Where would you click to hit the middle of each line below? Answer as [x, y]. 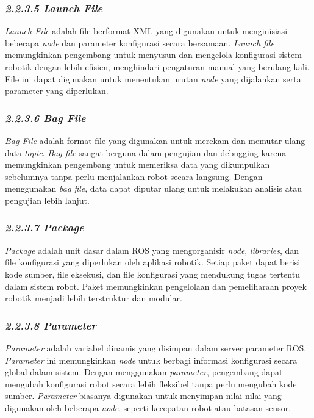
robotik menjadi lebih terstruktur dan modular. [94, 298]
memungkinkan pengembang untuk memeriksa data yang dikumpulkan [137, 164]
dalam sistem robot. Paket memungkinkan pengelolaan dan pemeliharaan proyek [156, 286]
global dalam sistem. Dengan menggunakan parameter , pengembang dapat [144, 372]
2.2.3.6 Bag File [45, 117]
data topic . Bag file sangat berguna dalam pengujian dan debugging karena [146, 152]
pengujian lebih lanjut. [47, 200]
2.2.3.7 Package [45, 227]
